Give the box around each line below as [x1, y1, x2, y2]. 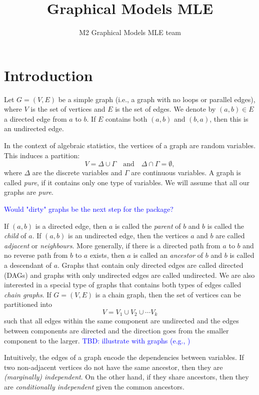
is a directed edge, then [35, 220, 107, 231]
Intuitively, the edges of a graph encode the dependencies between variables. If [4, 352, 244, 362]
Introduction [4, 65, 93, 85]
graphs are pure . [4, 187, 53, 197]
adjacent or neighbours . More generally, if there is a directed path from [4, 240, 220, 250]
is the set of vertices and [30, 104, 105, 114]
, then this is [209, 113, 248, 124]
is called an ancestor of [133, 250, 203, 260]
